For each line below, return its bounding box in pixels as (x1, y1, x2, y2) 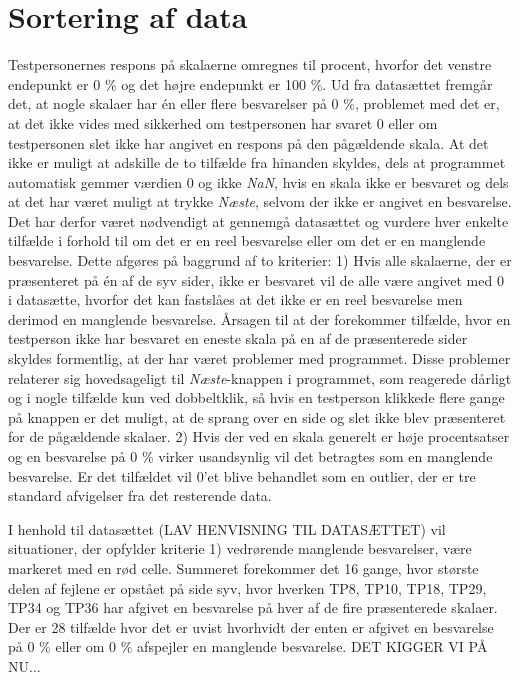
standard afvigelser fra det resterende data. (8, 485, 272, 506)
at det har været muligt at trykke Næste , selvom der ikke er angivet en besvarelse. (8, 191, 512, 212)
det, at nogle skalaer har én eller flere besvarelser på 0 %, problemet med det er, (8, 93, 500, 114)
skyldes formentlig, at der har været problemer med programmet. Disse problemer (8, 348, 511, 369)
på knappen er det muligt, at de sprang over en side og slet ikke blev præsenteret (8, 406, 506, 427)
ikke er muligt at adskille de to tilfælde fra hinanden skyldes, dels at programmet (8, 152, 506, 173)
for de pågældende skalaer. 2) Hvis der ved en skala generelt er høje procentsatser (8, 426, 510, 447)
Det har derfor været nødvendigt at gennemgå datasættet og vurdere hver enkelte (8, 210, 509, 231)
